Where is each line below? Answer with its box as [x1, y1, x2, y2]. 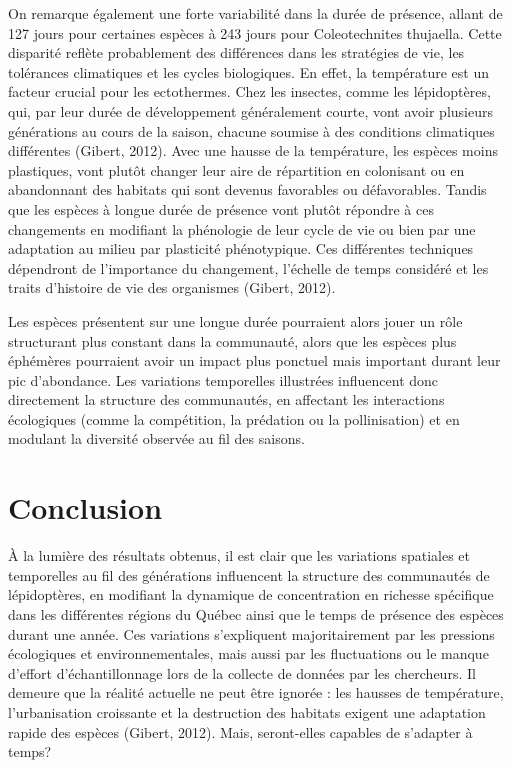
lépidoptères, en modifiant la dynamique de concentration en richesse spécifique [8, 584, 494, 605]
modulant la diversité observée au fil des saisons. [8, 428, 305, 449]
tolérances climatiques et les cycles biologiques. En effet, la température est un [8, 61, 489, 82]
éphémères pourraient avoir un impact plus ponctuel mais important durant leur [8, 350, 501, 371]
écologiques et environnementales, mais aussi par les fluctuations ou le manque [8, 643, 489, 664]
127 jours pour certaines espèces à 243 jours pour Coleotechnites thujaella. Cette [8, 22, 502, 43]
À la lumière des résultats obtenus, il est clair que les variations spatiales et [8, 545, 471, 566]
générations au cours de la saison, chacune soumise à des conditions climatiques [8, 120, 495, 141]
